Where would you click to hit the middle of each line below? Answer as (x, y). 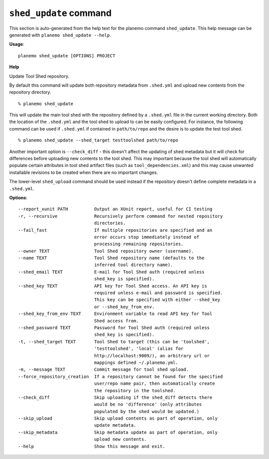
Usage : (17, 44)
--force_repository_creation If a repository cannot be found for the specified (121, 377)
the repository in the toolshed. (135, 390)
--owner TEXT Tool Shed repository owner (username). (106, 251)
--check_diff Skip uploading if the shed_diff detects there (115, 397)
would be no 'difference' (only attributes (148, 404)
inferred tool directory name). (134, 265)
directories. (110, 223)
